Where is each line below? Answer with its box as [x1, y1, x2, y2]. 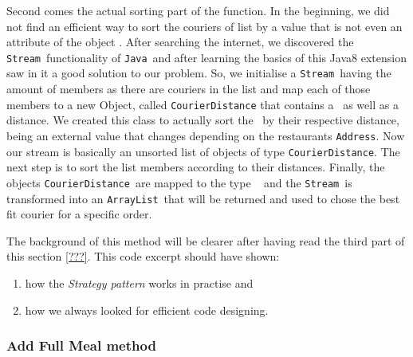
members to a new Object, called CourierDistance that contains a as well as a [6, 96, 399, 112]
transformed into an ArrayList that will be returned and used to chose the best [6, 190, 400, 206]
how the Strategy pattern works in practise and [25, 274, 254, 291]
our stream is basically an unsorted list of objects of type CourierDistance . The [6, 143, 400, 159]
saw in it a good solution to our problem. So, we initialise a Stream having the [6, 65, 391, 81]
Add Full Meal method [6, 335, 156, 355]
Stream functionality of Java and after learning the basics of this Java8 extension [6, 49, 407, 65]
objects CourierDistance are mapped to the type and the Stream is [6, 174, 352, 190]
